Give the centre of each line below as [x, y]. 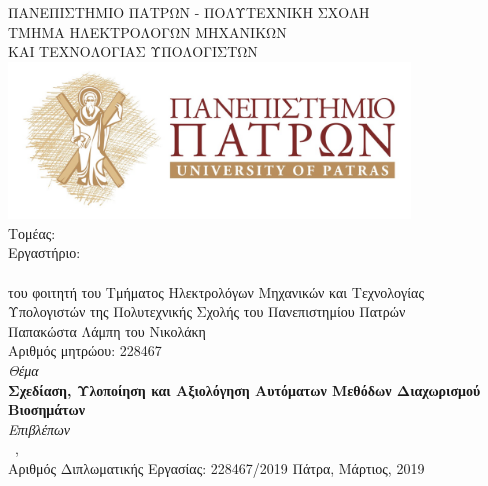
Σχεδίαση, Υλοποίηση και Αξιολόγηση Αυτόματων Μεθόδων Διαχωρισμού [244, 389]
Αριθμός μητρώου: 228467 [85, 350]
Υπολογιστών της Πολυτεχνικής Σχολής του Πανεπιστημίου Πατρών [207, 311]
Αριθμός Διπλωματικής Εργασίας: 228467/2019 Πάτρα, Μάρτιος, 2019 [216, 467]
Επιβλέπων [39, 428]
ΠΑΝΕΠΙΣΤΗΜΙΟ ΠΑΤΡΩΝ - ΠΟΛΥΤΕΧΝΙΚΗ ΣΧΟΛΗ [189, 12]
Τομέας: [32, 232]
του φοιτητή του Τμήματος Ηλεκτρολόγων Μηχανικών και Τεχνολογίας [216, 291]
